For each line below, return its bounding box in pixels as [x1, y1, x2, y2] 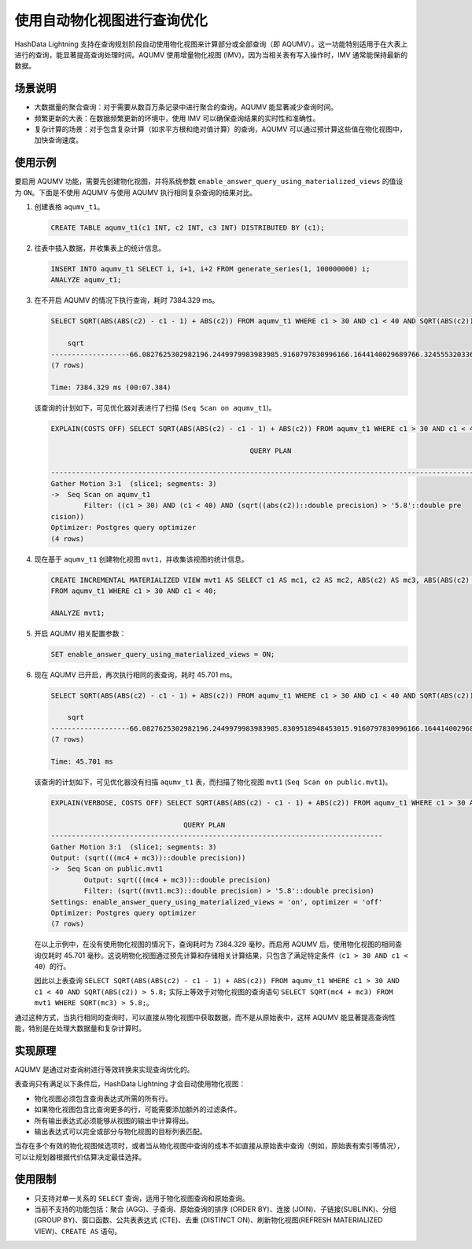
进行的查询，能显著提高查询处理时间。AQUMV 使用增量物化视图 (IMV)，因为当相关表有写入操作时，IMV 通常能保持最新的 [14, 50, 408, 59]
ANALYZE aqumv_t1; [50, 275, 122, 285]
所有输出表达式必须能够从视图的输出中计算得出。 [34, 1115, 193, 1125]
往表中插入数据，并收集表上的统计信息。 [34, 244, 165, 253]
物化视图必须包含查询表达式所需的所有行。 [34, 1093, 172, 1103]
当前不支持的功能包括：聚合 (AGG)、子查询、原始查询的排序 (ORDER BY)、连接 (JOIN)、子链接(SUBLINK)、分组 [34, 1204, 396, 1214]
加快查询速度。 [34, 135, 83, 145]
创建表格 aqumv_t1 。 [34, 202, 105, 212]
